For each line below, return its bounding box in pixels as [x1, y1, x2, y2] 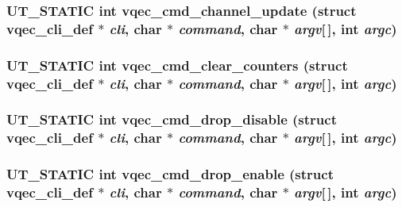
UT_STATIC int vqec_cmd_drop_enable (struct [6, 164, 334, 184]
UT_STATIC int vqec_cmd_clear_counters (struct [6, 55, 348, 75]
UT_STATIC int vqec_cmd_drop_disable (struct [6, 109, 337, 129]
